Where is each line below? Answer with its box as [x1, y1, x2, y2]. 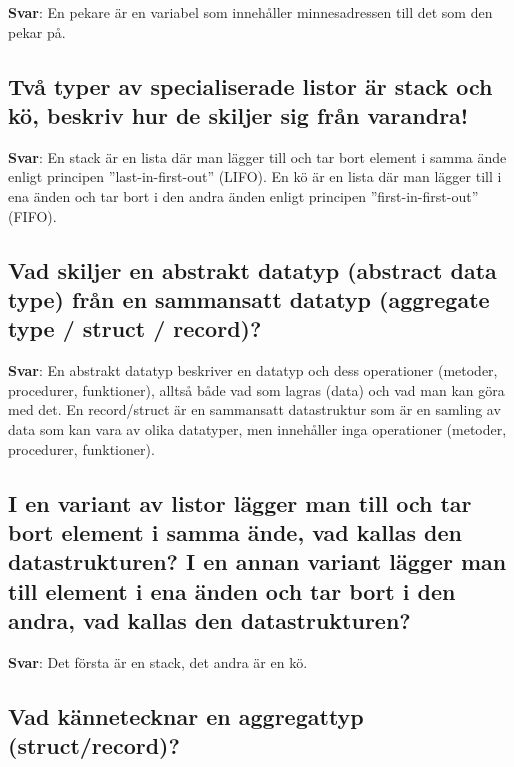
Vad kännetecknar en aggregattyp [8, 700, 364, 731]
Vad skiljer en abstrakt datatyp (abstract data [8, 254, 497, 285]
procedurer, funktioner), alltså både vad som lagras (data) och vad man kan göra [8, 379, 505, 400]
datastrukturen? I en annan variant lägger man [8, 546, 507, 577]
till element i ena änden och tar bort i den [8, 575, 456, 606]
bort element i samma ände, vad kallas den [8, 516, 462, 547]
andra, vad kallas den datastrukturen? [8, 605, 411, 636]
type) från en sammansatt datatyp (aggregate [8, 283, 490, 314]
